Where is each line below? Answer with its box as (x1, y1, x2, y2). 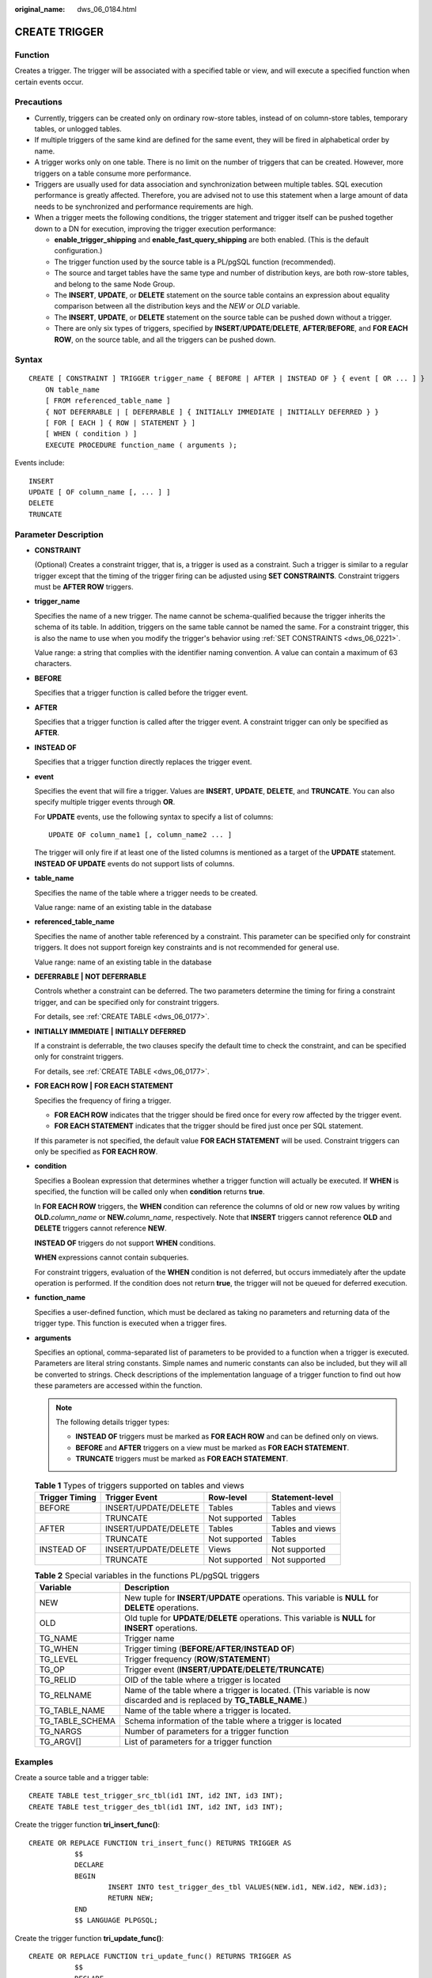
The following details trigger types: (55, 1417, 170, 1427)
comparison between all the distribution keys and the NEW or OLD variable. (54, 301, 301, 311)
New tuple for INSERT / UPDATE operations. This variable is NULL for (123, 1593, 379, 1604)
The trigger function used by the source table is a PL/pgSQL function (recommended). (54, 257, 336, 267)
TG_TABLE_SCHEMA (39, 1715, 116, 1726)
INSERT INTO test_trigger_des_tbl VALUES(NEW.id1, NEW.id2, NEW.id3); (108, 1883, 388, 1892)
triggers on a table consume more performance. (34, 169, 191, 178)
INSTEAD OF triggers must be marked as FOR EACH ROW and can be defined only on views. (75, 1432, 379, 1442)
